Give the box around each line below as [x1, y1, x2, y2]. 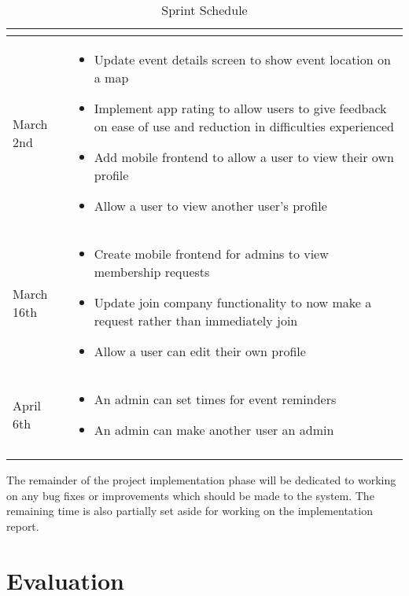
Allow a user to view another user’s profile [94, 197, 327, 215]
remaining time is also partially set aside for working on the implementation [6, 502, 373, 519]
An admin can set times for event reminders [94, 390, 337, 408]
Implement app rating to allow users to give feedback [94, 99, 387, 117]
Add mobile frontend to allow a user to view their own [94, 148, 394, 166]
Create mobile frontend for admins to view [94, 245, 329, 263]
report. [6, 517, 39, 534]
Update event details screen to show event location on [94, 50, 391, 68]
